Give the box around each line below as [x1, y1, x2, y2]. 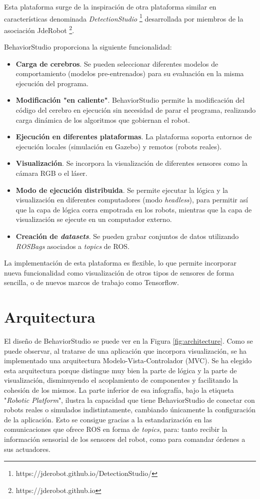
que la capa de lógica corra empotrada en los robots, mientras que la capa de [15, 204, 252, 214]
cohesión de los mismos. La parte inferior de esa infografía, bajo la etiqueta [4, 385, 234, 395]
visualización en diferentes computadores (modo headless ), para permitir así [15, 194, 248, 205]
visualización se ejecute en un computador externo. [15, 214, 172, 224]
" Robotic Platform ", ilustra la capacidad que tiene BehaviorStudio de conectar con [4, 394, 255, 405]
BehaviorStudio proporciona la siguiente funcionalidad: [4, 42, 172, 52]
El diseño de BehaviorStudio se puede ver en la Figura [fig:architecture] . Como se [4, 336, 253, 346]
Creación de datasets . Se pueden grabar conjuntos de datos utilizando [15, 231, 239, 241]
